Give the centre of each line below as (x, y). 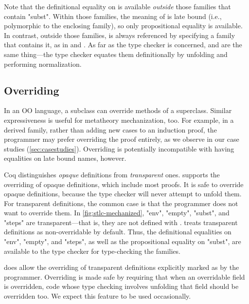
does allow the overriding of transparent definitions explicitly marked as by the (122, 267)
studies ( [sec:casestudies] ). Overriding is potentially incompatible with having (119, 148)
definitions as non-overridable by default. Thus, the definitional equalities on (118, 232)
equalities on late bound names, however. (65, 158)
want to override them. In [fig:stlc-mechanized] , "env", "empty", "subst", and (117, 213)
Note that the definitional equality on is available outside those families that (117, 6)
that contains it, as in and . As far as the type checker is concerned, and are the (123, 45)
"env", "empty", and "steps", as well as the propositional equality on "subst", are (123, 241)
